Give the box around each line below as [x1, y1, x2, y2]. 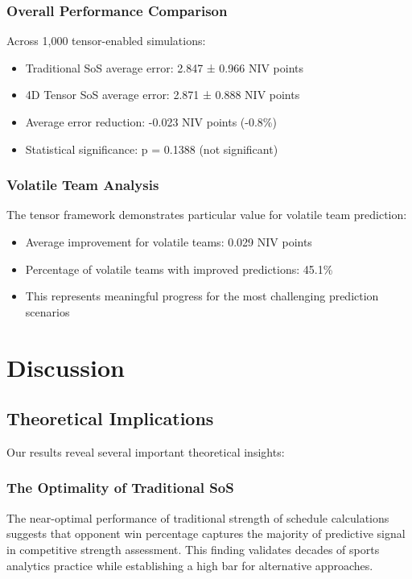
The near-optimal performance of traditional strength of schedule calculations [6, 509, 389, 526]
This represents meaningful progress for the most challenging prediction [25, 287, 379, 304]
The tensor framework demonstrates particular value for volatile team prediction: [6, 206, 407, 223]
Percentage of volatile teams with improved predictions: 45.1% [25, 260, 333, 277]
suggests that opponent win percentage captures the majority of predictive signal [6, 525, 406, 542]
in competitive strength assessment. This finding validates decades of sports [6, 540, 380, 557]
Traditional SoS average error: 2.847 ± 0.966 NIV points [25, 59, 304, 76]
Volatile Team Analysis [6, 175, 159, 195]
